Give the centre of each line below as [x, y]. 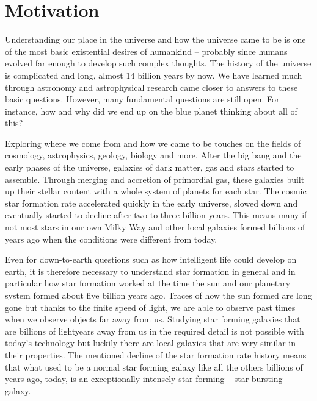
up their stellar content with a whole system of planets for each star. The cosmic [156, 191]
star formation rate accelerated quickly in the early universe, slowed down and [151, 203]
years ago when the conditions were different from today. [111, 239]
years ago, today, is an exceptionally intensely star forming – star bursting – [148, 379]
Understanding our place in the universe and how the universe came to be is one [155, 39]
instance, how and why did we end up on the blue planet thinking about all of [151, 111]
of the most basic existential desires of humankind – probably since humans [146, 51]
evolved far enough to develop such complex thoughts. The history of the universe [158, 63]
